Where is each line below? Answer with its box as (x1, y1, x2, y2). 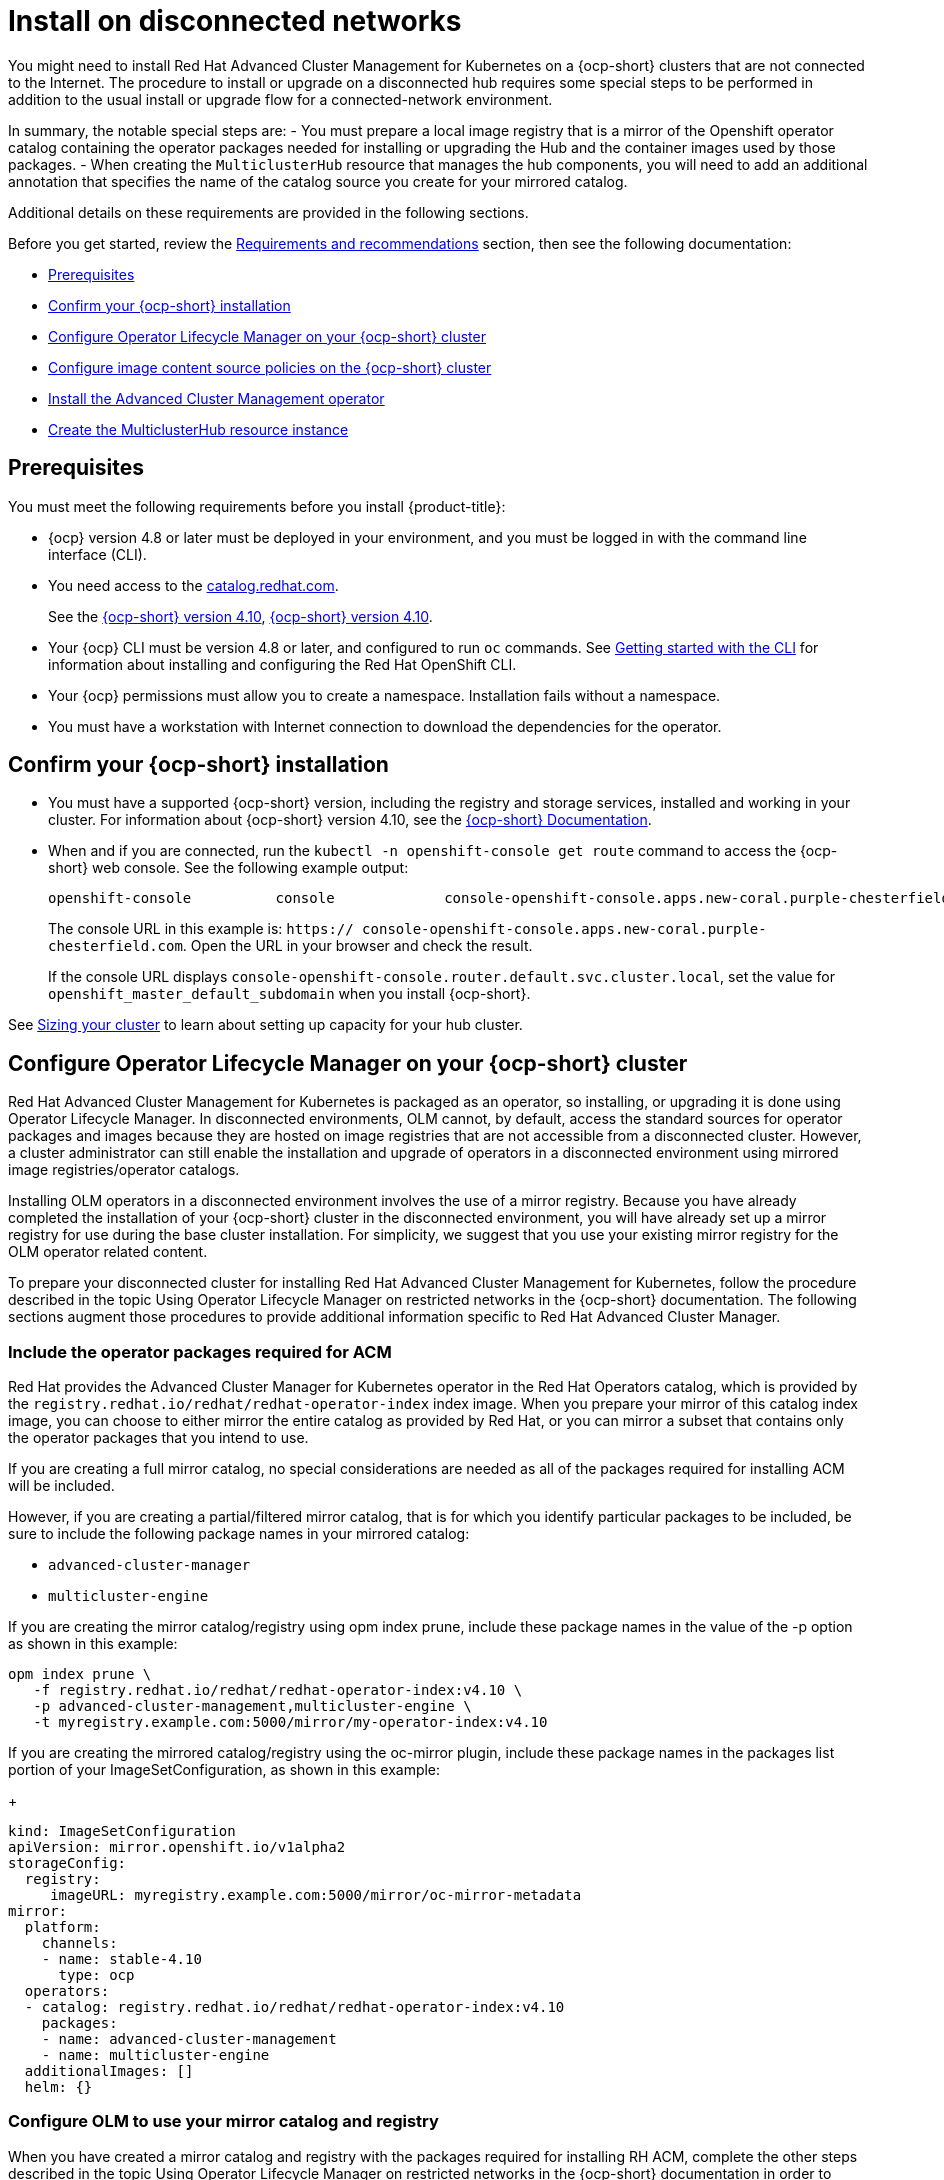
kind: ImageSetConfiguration (8, 1823, 236, 1840)
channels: (41, 1935, 118, 1952)
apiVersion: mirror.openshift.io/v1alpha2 (8, 1839, 346, 1856)
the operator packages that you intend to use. (8, 1429, 309, 1447)
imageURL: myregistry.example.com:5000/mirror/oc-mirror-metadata (50, 1887, 582, 1904)
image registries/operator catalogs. (8, 1161, 240, 1179)
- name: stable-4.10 (41, 1951, 202, 1968)
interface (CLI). (48, 545, 147, 563)
